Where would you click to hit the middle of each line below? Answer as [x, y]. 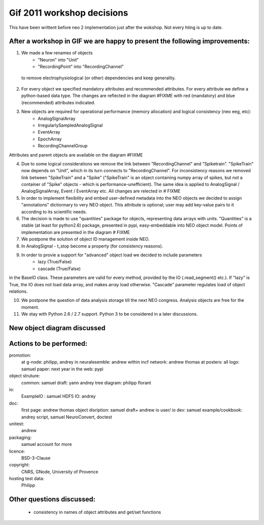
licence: [17, 451]
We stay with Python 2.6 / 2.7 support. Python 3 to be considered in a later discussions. [110, 314]
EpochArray [50, 139]
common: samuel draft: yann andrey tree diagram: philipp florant [86, 383]
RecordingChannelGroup [63, 146]
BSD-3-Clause [36, 458]
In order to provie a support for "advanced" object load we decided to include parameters [112, 255]
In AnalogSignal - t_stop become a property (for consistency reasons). [92, 246]
